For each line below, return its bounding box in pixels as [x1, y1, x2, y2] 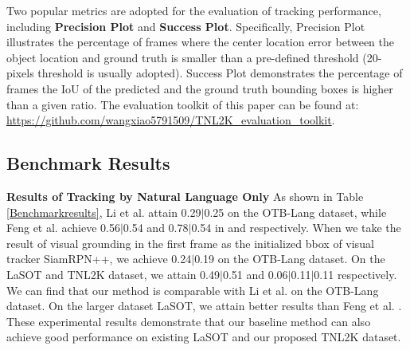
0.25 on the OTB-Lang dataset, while [204, 203, 387, 220]
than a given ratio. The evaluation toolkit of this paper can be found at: [6, 96, 359, 112]
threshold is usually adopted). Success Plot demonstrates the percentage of [37, 65, 403, 81]
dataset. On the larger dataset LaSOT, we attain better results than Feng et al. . [6, 297, 402, 314]
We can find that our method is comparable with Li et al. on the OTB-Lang [6, 281, 379, 298]
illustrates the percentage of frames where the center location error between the [6, 33, 394, 50]
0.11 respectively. [314, 265, 397, 282]
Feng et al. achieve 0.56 [6, 219, 120, 236]
